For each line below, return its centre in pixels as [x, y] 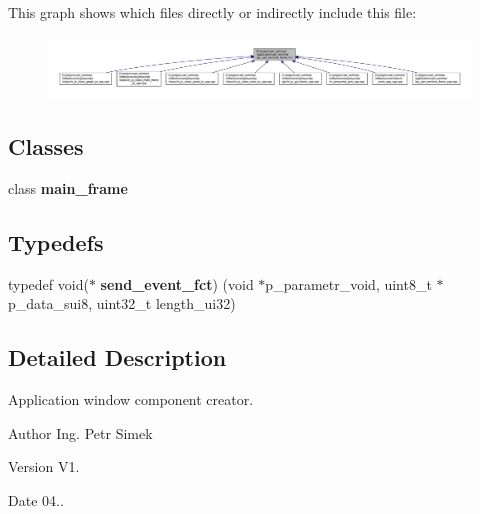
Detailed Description [117, 357]
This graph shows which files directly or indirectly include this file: [212, 12]
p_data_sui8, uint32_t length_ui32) [122, 303]
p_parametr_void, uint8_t [348, 283]
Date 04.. [36, 500]
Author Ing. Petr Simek [80, 432]
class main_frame [68, 188]
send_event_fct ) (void [177, 283]
